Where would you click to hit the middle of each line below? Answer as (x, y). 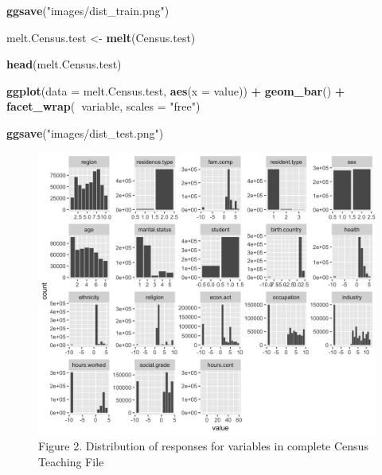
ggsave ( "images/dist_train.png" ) (88, 10)
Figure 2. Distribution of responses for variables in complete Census (203, 446)
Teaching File (71, 462)
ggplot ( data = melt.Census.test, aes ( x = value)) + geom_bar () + (176, 90)
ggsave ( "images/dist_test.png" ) (85, 132)
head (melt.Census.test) (64, 64)
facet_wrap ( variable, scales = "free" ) (103, 106)
